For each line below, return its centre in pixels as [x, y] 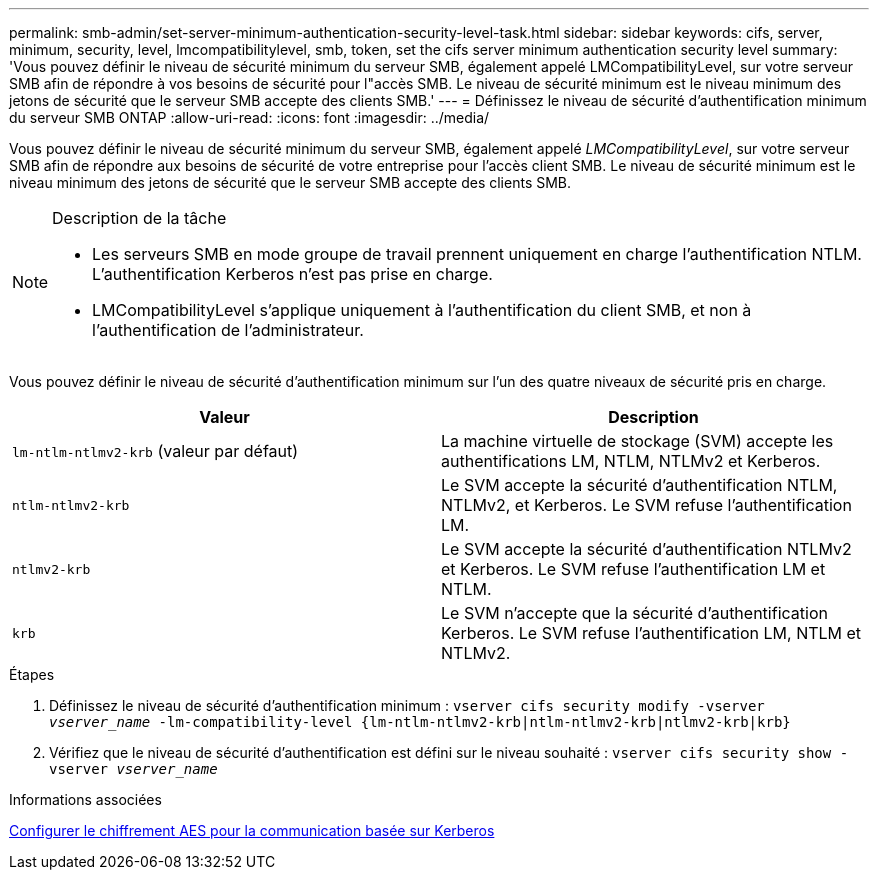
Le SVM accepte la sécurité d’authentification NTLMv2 [646, 549]
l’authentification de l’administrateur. [228, 330]
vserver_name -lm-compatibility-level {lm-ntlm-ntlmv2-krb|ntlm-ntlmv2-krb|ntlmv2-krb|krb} [420, 722]
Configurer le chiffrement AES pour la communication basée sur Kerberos [252, 830]
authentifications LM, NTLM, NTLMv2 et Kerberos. [631, 461]
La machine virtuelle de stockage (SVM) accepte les [637, 441]
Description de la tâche [139, 218]
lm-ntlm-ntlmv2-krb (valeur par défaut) [155, 451]
